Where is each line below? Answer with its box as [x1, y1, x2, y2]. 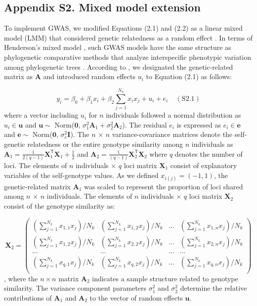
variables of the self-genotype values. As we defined [4, 170, 159, 180]
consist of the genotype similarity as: [4, 200, 115, 211]
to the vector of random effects [89, 292, 183, 303]
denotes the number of [174, 148, 243, 159]
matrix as [4, 71, 33, 82]
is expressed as [176, 119, 221, 130]
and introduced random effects [43, 71, 136, 82]
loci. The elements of [4, 160, 67, 170]
